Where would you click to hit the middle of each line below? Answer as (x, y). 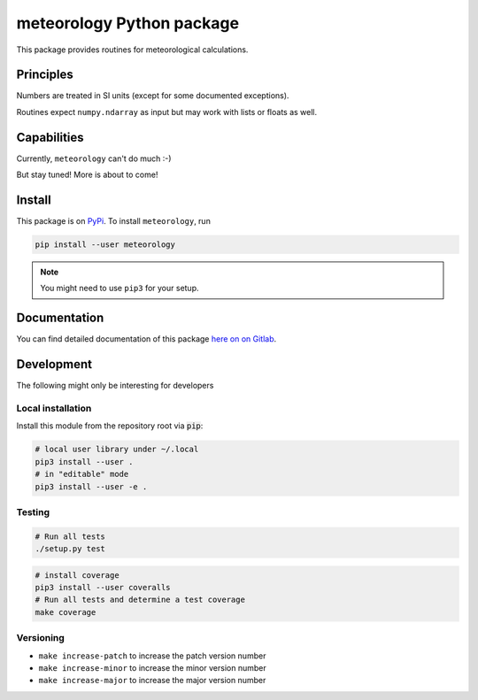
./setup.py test (70, 549)
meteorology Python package (127, 23)
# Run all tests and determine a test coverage (140, 600)
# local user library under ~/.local (117, 450)
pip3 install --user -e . (91, 486)
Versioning (41, 638)
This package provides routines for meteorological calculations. (132, 50)
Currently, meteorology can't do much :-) (94, 158)
